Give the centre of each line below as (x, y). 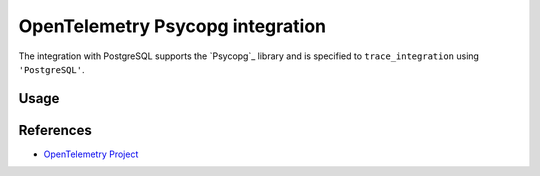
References (55, 130)
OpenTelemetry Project (91, 154)
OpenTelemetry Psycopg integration (172, 26)
